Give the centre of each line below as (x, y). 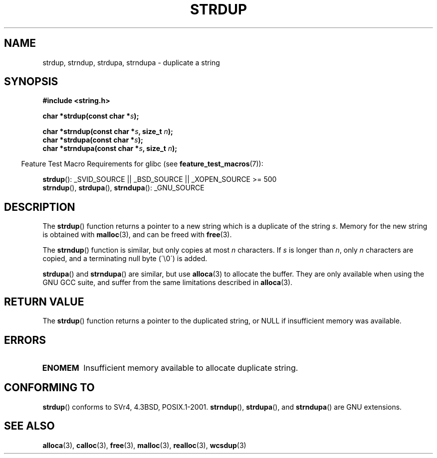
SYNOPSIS (31, 82)
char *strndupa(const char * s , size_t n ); (110, 149)
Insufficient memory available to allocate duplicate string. (191, 368)
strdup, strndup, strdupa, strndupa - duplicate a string (131, 62)
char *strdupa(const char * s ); (93, 140)
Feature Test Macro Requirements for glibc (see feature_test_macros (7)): (142, 164)
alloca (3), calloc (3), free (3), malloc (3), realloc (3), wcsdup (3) (144, 445)
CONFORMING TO (49, 388)
